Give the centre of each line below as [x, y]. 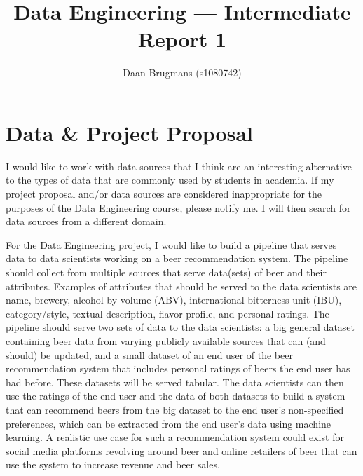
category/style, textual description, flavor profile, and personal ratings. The [167, 313]
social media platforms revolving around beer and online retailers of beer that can [181, 450]
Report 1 [182, 39]
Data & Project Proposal [129, 132]
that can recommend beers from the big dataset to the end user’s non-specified [175, 409]
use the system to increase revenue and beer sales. [113, 464]
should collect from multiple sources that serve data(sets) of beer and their [166, 272]
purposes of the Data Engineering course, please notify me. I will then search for [178, 207]
